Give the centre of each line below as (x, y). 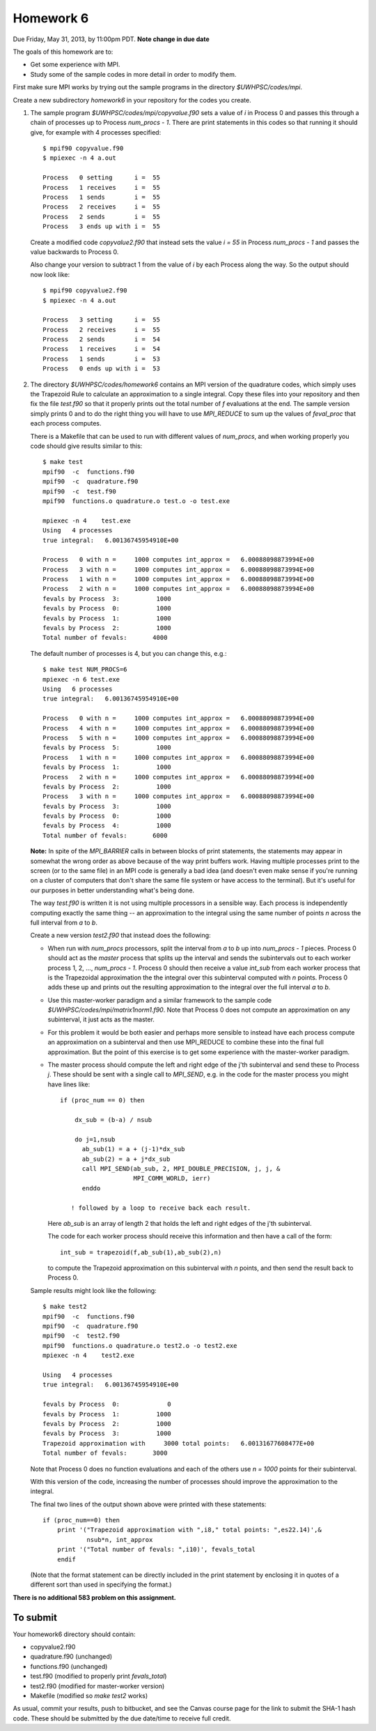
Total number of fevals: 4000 (105, 638)
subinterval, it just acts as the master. (101, 1019)
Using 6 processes (78, 689)
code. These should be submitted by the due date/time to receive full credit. (122, 1718)
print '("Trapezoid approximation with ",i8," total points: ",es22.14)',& (189, 1530)
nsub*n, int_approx (120, 1539)
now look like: (50, 274)
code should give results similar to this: (86, 446)
